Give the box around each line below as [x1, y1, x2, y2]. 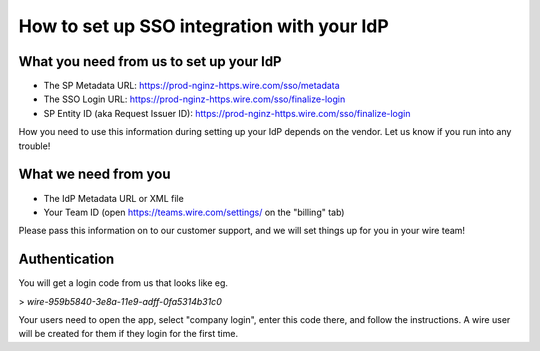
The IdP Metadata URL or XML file [43, 192, 184, 204]
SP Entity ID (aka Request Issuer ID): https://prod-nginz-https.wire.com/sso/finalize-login [43, 107, 411, 119]
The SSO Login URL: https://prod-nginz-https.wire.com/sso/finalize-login [43, 93, 346, 105]
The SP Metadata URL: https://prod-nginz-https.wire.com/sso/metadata [43, 80, 340, 92]
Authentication [18, 251, 115, 268]
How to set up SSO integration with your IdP [18, 15, 389, 37]
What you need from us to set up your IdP [18, 53, 282, 70]
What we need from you [18, 166, 171, 183]
